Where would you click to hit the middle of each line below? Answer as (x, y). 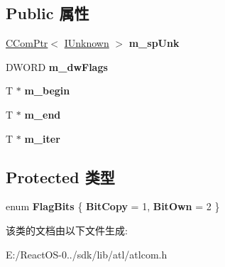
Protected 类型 (60, 176)
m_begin (47, 91)
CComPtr (27, 43)
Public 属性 (48, 13)
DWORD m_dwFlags (57, 66)
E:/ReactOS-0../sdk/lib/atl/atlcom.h (87, 254)
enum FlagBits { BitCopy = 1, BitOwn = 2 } (113, 206)
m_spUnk (154, 43)
